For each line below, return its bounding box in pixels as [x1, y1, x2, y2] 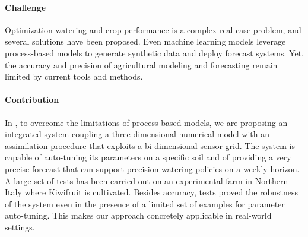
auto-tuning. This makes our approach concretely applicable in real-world [5, 209, 272, 222]
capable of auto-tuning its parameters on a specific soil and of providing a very [5, 151, 291, 163]
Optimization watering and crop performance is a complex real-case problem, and [5, 23, 301, 36]
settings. [5, 220, 35, 233]
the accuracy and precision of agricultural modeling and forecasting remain [5, 58, 278, 71]
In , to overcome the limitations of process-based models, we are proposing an [5, 116, 288, 128]
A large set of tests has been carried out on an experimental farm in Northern [5, 174, 288, 187]
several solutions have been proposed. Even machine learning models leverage [5, 35, 286, 48]
